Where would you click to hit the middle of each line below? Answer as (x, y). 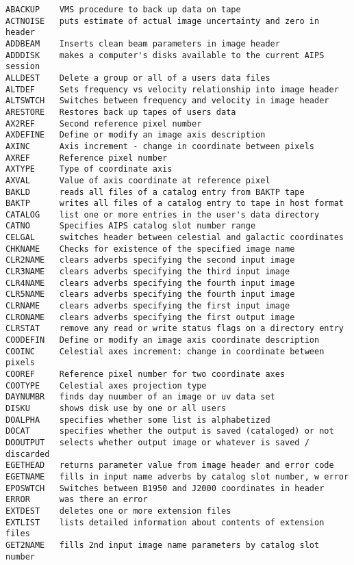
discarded (28, 454)
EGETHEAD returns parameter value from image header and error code (170, 465)
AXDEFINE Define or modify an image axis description (136, 135)
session (23, 67)
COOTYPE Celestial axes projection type (106, 385)
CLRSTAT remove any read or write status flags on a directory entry (175, 329)
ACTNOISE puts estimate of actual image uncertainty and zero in (163, 21)
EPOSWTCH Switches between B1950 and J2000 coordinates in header (165, 488)
